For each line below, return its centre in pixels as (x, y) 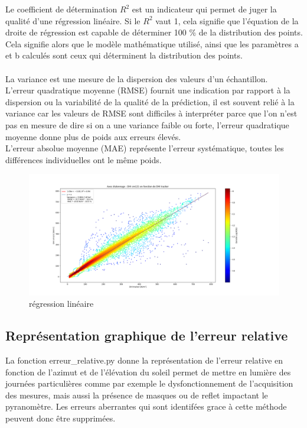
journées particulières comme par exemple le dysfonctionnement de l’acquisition (149, 383)
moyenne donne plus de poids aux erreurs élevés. (93, 136)
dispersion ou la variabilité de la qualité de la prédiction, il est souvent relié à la (150, 101)
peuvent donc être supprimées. (61, 418)
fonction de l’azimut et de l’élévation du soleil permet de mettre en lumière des (148, 372)
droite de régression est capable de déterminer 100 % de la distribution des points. (154, 32)
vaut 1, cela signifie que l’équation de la (227, 20)
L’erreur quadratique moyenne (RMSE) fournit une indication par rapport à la (148, 90)
